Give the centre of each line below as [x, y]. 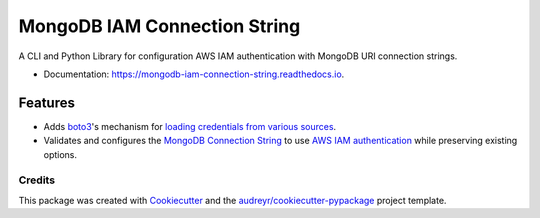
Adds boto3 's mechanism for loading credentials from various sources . [190, 126]
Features [46, 102]
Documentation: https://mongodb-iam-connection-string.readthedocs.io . [194, 74]
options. [60, 154]
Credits [36, 180]
